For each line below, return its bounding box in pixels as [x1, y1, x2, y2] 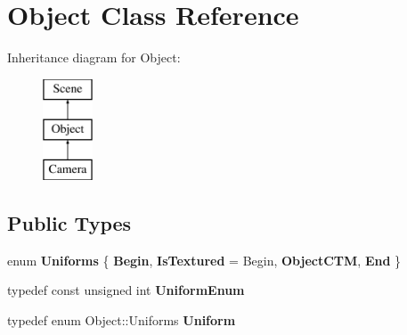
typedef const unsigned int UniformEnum [7, 281, 245, 299]
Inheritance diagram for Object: [7, 48, 181, 67]
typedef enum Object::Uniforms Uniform [7, 311, 236, 330]
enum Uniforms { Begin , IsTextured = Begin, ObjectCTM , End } [7, 250, 402, 269]
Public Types [7, 209, 132, 237]
